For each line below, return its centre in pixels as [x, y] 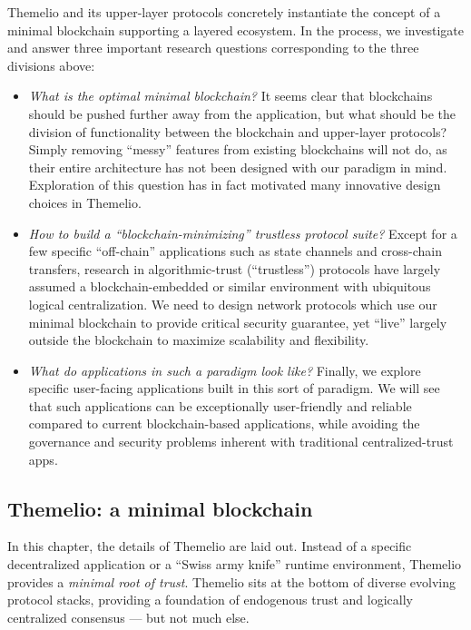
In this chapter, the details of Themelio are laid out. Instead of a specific [210, 546]
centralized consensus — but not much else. [128, 617]
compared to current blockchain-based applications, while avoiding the [224, 423]
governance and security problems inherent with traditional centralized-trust [241, 442]
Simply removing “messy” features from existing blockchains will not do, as [238, 149]
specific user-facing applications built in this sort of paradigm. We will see [234, 388]
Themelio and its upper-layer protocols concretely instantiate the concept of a [224, 12]
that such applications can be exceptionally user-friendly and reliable [220, 405]
